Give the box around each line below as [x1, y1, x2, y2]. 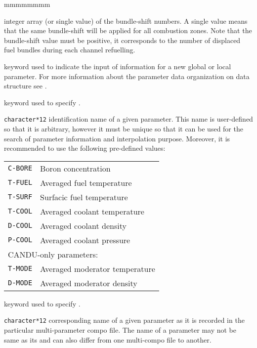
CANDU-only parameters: [8, 248, 98, 260]
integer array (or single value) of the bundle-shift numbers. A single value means [4, 15, 248, 26]
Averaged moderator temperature [40, 262, 155, 274]
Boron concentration [40, 162, 111, 174]
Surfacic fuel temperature [40, 191, 128, 203]
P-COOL [8, 236, 33, 244]
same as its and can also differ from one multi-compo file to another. [4, 334, 212, 345]
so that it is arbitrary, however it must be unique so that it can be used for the [4, 124, 243, 133]
